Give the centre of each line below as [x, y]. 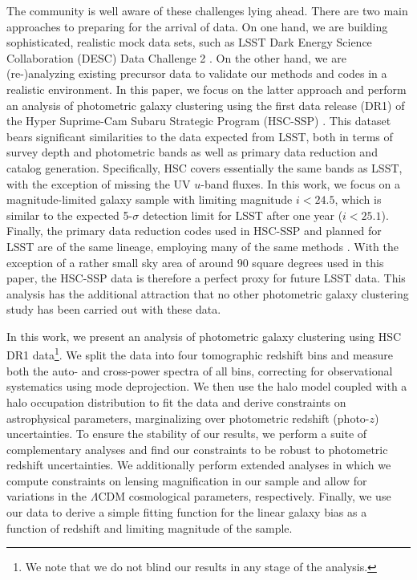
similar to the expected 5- [70, 215]
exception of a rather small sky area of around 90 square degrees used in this [195, 262]
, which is [358, 199]
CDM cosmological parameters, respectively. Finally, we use [245, 496]
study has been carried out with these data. [114, 309]
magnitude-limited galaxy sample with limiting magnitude [150, 199]
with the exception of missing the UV [99, 183]
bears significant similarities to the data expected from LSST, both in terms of [200, 136]
